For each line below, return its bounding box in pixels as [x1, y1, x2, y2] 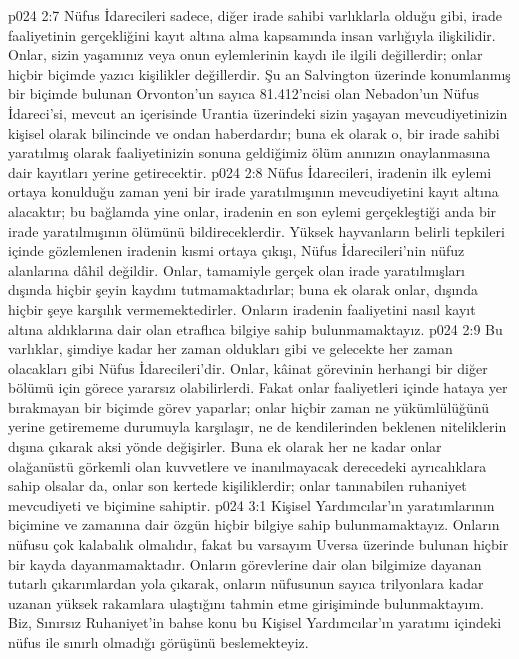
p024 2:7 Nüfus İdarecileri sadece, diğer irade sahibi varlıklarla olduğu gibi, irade [8, 5, 503, 25]
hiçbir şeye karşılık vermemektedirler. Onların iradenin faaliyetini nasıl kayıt [8, 298, 476, 319]
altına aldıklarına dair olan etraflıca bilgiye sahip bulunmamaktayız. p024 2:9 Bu [8, 318, 503, 339]
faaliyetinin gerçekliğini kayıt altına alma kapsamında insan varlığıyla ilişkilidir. [8, 24, 496, 45]
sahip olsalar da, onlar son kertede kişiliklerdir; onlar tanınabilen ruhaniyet [8, 475, 467, 496]
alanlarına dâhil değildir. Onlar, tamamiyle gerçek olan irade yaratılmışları [8, 259, 465, 280]
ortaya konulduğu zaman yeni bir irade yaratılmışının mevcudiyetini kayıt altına [8, 181, 499, 202]
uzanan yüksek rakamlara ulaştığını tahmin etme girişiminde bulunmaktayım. [8, 592, 485, 613]
